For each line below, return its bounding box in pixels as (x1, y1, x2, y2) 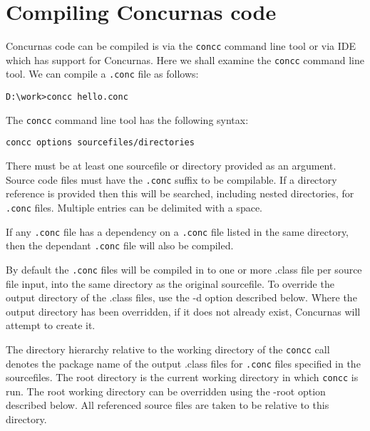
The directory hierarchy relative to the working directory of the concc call (6, 341, 330, 356)
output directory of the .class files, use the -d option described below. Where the (6, 290, 357, 305)
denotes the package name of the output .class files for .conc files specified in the (6, 355, 361, 370)
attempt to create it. (6, 318, 96, 333)
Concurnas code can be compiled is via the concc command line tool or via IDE (6, 38, 356, 53)
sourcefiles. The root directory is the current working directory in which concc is (6, 370, 359, 385)
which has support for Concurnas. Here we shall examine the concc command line (6, 52, 364, 67)
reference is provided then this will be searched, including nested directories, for (6, 186, 354, 201)
